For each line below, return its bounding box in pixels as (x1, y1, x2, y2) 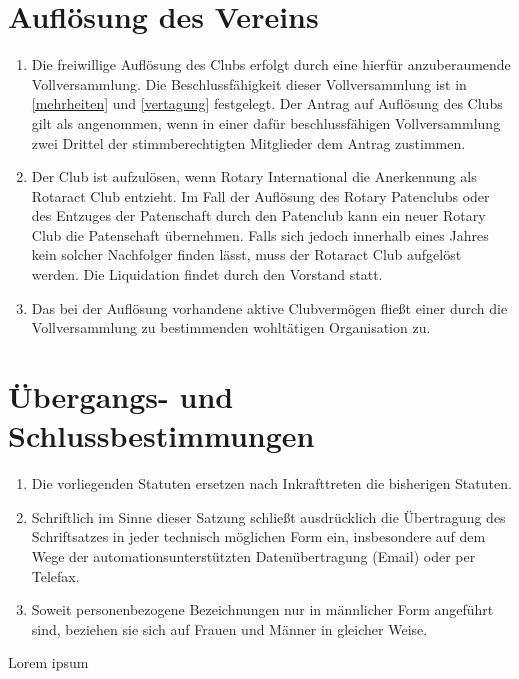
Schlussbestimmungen (8, 415, 315, 456)
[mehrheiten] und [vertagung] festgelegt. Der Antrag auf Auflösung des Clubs (31, 93, 503, 114)
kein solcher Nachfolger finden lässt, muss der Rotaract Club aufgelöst (31, 244, 462, 265)
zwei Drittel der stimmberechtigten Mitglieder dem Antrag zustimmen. (31, 132, 466, 153)
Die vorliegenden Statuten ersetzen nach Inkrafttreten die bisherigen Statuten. (31, 473, 512, 494)
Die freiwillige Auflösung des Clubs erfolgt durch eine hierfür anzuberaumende (31, 54, 511, 75)
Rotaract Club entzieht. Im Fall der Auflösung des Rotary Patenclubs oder (31, 185, 490, 206)
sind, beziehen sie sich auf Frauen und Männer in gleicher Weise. (31, 618, 428, 639)
